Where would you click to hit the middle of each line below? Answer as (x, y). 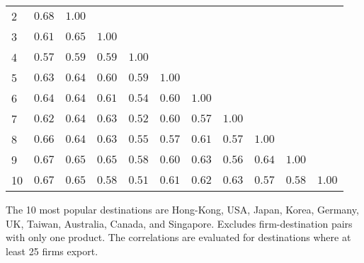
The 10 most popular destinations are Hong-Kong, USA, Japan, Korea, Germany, (182, 209)
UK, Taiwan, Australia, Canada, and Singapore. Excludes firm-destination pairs (179, 223)
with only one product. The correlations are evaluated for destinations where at (178, 237)
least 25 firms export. (52, 251)
